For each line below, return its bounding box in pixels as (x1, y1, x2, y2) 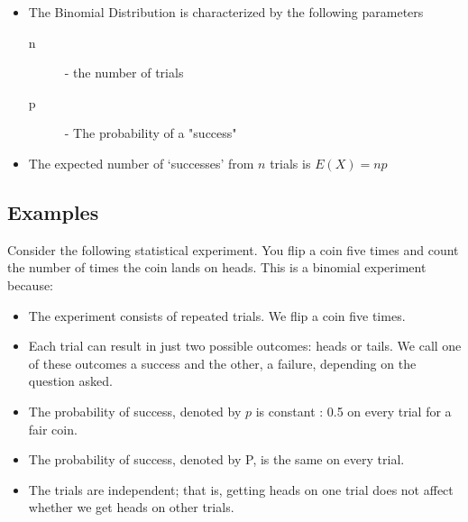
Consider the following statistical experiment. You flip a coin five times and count (7, 240, 459, 259)
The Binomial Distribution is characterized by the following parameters (28, 3, 424, 21)
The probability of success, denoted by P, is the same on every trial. (28, 450, 405, 469)
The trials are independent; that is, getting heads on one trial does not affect (28, 480, 454, 499)
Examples (7, 197, 99, 225)
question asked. (28, 371, 113, 390)
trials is (270, 153, 311, 172)
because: (7, 275, 54, 294)
